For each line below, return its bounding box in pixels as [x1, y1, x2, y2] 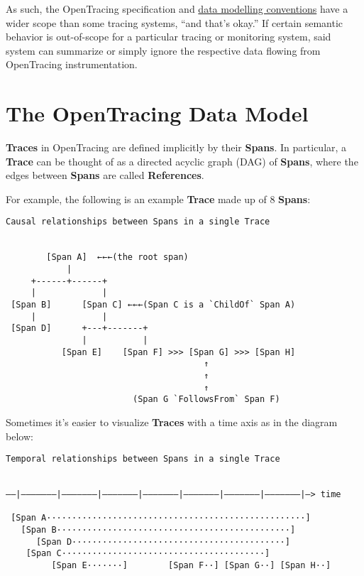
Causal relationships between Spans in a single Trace [6, 217, 270, 227]
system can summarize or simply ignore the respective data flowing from [6, 43, 321, 58]
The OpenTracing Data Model [6, 99, 309, 128]
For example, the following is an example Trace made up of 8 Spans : [6, 191, 311, 206]
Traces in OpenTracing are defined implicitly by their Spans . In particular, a [6, 140, 347, 155]
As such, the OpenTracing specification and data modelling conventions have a [6, 1, 348, 16]
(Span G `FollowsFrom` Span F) [132, 394, 280, 405]
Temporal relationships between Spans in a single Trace [6, 454, 280, 464]
